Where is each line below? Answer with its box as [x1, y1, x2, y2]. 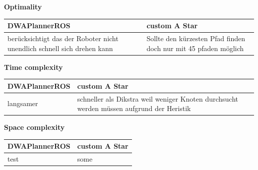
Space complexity [4, 122, 65, 132]
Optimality [4, 1, 42, 11]
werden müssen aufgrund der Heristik [77, 103, 191, 113]
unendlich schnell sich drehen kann [7, 43, 113, 53]
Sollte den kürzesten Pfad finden [146, 33, 246, 43]
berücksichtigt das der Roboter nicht [7, 33, 119, 43]
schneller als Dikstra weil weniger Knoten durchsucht [77, 93, 239, 104]
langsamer [7, 98, 38, 109]
